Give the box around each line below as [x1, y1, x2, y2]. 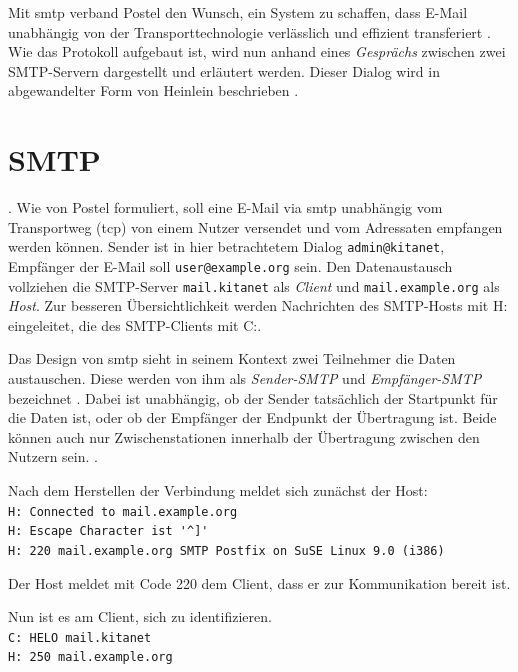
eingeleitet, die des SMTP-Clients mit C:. [8, 314, 262, 335]
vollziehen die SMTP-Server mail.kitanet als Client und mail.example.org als [8, 275, 500, 296]
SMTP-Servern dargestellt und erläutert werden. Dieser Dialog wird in [8, 60, 440, 81]
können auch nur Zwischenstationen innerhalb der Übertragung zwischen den [8, 426, 480, 447]
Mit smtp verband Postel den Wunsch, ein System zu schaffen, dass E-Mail [8, 2, 468, 22]
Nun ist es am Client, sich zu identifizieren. [8, 606, 272, 627]
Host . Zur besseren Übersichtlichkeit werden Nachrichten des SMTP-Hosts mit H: [8, 295, 508, 316]
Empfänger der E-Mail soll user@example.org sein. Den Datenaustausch [8, 255, 453, 276]
